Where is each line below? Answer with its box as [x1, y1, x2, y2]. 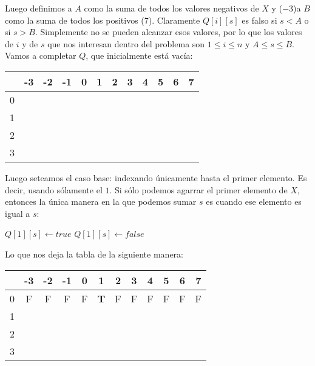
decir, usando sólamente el [5, 183, 103, 196]
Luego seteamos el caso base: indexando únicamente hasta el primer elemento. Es [5, 171, 307, 184]
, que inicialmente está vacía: [86, 49, 193, 62]
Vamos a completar [5, 49, 76, 62]
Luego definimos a [5, 2, 72, 14]
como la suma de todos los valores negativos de [84, 2, 259, 14]
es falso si [242, 13, 277, 26]
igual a [5, 207, 30, 219]
